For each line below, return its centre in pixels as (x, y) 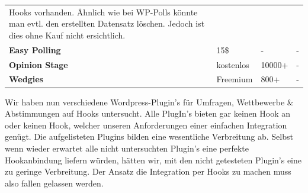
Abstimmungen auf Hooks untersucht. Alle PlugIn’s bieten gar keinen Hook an (148, 113)
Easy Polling (35, 49)
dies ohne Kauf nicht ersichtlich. (67, 35)
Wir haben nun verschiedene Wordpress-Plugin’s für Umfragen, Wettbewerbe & (149, 102)
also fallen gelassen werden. (54, 183)
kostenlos (233, 64)
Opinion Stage (38, 64)
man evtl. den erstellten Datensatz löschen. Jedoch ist (107, 23)
